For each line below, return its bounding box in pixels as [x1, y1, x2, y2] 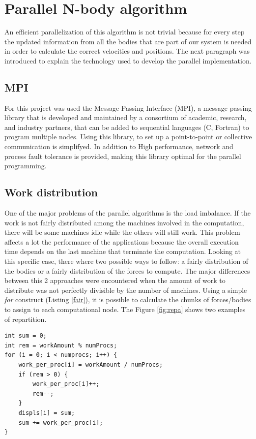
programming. [4, 160, 47, 171]
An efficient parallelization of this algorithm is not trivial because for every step [4, 27, 245, 37]
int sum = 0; [4, 332, 47, 340]
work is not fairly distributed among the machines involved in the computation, [4, 217, 244, 227]
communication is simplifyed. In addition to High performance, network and [4, 141, 233, 152]
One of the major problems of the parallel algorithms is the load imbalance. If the [4, 208, 251, 218]
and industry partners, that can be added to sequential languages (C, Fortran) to [4, 122, 249, 132]
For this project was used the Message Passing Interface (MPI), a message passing [4, 102, 252, 113]
